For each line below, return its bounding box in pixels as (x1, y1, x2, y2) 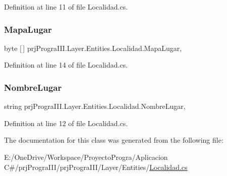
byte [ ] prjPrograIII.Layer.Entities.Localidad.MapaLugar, (4, 42, 182, 53)
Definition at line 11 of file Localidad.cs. (4, 2, 128, 12)
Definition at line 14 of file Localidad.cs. (4, 60, 128, 70)
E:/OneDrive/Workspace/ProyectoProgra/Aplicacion (4, 152, 168, 162)
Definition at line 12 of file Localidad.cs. (4, 118, 128, 128)
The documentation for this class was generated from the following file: (4, 135, 223, 145)
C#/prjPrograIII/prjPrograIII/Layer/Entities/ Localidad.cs (4, 161, 188, 172)
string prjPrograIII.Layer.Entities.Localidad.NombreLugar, (4, 101, 186, 111)
